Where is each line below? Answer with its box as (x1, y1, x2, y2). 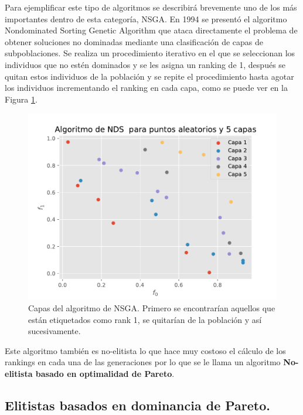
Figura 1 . (5, 93, 38, 105)
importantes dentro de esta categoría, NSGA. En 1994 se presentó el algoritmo (5, 12, 287, 25)
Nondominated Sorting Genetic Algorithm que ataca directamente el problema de (5, 24, 298, 36)
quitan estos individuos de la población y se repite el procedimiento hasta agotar (5, 70, 294, 82)
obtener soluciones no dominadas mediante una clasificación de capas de (5, 35, 264, 47)
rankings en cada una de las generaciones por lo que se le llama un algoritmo (5, 356, 281, 368)
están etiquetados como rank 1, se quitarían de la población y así (28, 313, 262, 325)
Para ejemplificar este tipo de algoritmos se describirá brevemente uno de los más (5, 1, 297, 13)
